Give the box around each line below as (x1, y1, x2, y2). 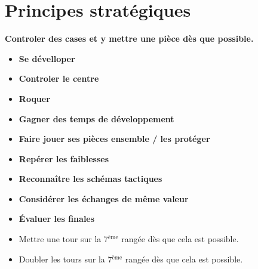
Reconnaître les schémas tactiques (19, 172, 162, 185)
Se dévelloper (19, 52, 75, 64)
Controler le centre (19, 72, 99, 85)
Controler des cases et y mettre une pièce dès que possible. (5, 32, 254, 45)
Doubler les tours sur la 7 (19, 252, 112, 265)
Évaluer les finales (19, 212, 95, 225)
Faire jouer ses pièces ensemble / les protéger (19, 132, 210, 145)
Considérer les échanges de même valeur (19, 192, 189, 205)
